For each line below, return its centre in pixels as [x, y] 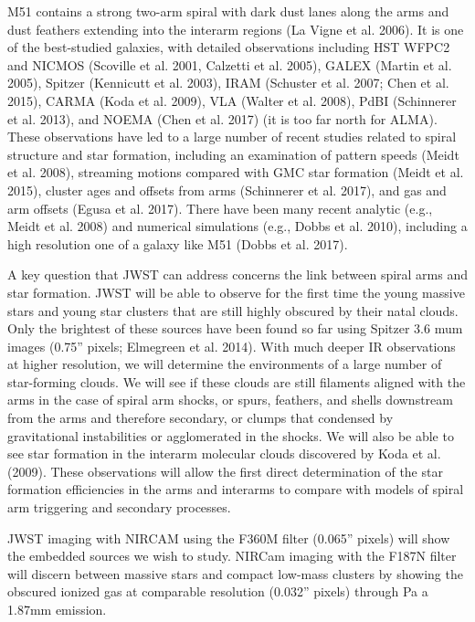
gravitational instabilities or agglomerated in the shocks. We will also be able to [231, 435]
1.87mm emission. [57, 609]
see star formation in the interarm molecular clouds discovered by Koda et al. [224, 453]
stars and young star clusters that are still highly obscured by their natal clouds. [233, 310]
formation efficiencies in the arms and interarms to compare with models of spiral [236, 489]
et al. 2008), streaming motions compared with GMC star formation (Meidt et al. [236, 172]
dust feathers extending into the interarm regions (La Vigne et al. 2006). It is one [236, 29]
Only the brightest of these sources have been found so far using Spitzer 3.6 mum [235, 328]
